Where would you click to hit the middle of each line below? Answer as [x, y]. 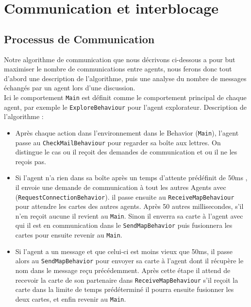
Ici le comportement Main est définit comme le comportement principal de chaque [125, 97]
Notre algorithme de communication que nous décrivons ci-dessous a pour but [120, 59]
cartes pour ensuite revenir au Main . [69, 235]
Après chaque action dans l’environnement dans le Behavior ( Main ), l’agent [127, 132]
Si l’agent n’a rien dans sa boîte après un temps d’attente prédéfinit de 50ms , [131, 178]
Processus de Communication [79, 39]
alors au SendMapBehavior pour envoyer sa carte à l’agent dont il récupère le [129, 261]
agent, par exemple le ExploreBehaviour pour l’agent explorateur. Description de [125, 107]
